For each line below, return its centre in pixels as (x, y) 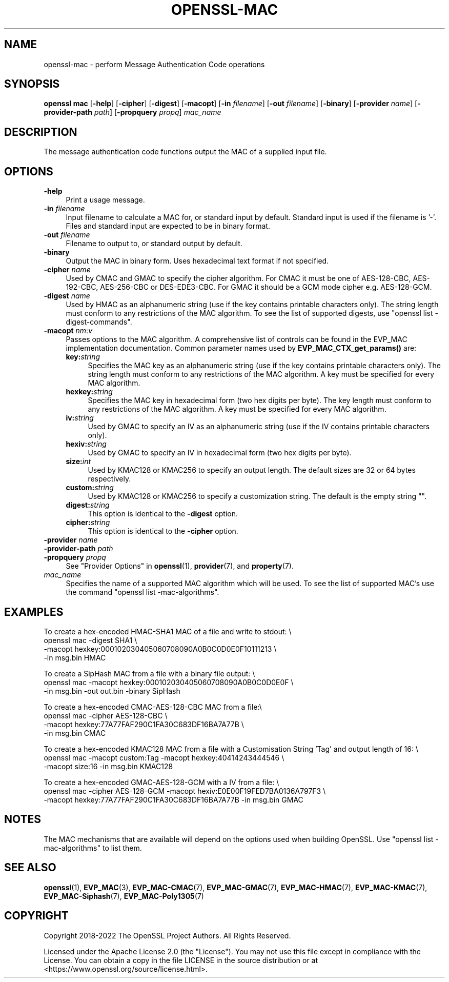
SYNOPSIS (32, 84)
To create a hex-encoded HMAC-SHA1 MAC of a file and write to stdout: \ (168, 631)
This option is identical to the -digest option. (163, 514)
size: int (78, 462)
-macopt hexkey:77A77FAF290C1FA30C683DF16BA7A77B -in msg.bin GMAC (174, 799)
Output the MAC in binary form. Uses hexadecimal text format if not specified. (197, 261)
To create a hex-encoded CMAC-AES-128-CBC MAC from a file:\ (153, 707)
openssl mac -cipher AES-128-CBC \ (106, 715)
